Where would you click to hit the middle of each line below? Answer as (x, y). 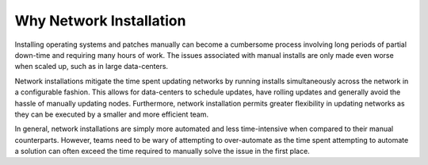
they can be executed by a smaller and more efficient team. (112, 114)
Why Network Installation (100, 21)
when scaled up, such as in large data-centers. (92, 67)
